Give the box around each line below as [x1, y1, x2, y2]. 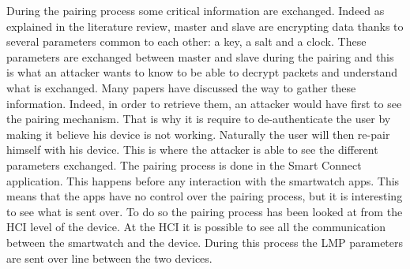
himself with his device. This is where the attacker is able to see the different [6, 141, 378, 158]
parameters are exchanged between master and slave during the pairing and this [6, 48, 394, 65]
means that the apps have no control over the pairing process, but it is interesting [6, 188, 403, 204]
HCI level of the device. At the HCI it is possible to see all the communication [6, 219, 386, 235]
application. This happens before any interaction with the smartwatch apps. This [6, 172, 400, 189]
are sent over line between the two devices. [6, 249, 213, 266]
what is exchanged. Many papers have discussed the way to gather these [6, 79, 356, 95]
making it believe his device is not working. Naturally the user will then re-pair [6, 125, 390, 142]
